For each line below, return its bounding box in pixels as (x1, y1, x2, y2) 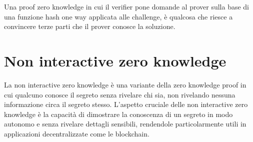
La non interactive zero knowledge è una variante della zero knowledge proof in (4, 79, 246, 89)
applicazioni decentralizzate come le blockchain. (4, 128, 149, 138)
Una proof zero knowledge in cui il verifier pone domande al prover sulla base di (4, 1, 249, 11)
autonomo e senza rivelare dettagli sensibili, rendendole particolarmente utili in (4, 118, 246, 129)
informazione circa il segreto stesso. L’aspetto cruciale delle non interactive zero (4, 99, 248, 109)
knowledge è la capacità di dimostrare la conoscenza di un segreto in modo (4, 108, 233, 119)
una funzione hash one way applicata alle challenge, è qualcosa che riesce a (4, 11, 233, 21)
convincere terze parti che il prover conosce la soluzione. (4, 21, 175, 31)
